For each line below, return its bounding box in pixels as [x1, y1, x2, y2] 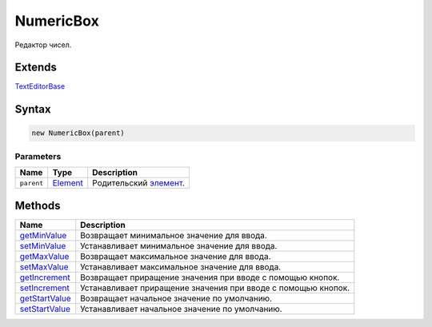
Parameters [14, 150, 62, 162]
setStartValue [19, 303, 71, 314]
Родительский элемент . [92, 177, 186, 189]
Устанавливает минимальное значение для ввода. [80, 240, 278, 251]
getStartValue [19, 293, 71, 304]
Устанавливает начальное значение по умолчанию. [80, 303, 283, 314]
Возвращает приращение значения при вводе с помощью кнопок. [80, 272, 340, 283]
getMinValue [19, 229, 67, 241]
